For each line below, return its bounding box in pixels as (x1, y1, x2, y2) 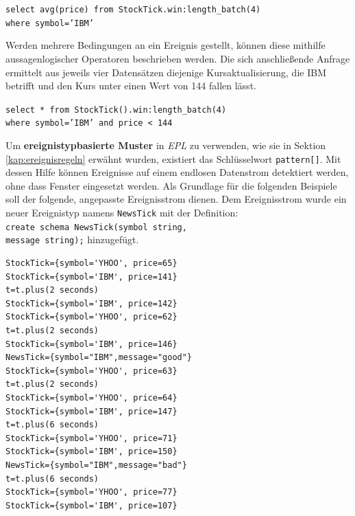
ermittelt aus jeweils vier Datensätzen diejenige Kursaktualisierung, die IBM (5, 65, 326, 79)
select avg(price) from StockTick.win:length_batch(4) (5, 5, 261, 14)
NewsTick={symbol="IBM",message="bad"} (5, 460, 187, 470)
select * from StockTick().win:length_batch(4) (5, 104, 227, 115)
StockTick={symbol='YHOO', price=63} (5, 366, 177, 376)
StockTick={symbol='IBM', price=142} (5, 298, 177, 309)
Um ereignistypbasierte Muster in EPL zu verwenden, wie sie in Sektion (5, 138, 326, 152)
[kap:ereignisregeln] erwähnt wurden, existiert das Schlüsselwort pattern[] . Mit (5, 151, 341, 166)
